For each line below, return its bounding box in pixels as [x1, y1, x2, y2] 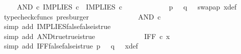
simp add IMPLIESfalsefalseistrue [4, 21, 111, 31]
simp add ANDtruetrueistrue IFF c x [4, 30, 170, 41]
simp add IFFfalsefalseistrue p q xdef [4, 40, 138, 51]
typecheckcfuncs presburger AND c [4, 11, 161, 21]
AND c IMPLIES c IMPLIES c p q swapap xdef [17, 1, 237, 11]
